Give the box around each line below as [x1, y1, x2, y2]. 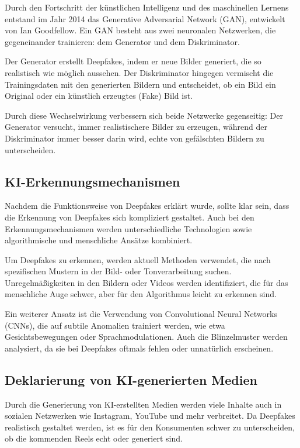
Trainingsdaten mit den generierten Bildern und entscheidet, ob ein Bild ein [5, 78, 276, 90]
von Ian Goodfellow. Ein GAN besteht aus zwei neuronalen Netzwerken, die [5, 24, 276, 36]
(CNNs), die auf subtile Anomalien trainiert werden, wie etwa [5, 319, 225, 331]
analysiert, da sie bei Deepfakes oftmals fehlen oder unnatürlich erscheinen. [5, 342, 274, 354]
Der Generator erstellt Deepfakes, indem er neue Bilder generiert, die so [5, 55, 261, 67]
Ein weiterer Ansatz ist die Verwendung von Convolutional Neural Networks [5, 308, 277, 320]
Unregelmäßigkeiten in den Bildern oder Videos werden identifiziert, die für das [5, 276, 288, 288]
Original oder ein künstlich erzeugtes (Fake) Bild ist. [5, 89, 193, 102]
